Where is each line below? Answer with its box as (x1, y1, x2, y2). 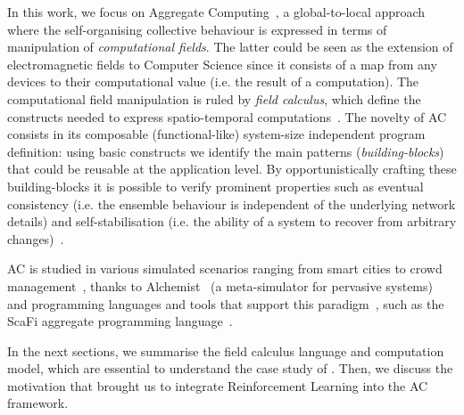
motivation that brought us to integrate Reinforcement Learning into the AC (7, 376, 428, 395)
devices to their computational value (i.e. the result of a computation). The (7, 72, 419, 91)
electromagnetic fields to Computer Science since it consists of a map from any (7, 54, 437, 73)
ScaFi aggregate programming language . (7, 312, 233, 330)
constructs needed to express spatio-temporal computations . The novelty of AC (7, 107, 447, 126)
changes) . (7, 229, 64, 248)
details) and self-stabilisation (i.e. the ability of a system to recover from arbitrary (7, 212, 457, 231)
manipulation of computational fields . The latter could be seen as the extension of (7, 37, 453, 56)
